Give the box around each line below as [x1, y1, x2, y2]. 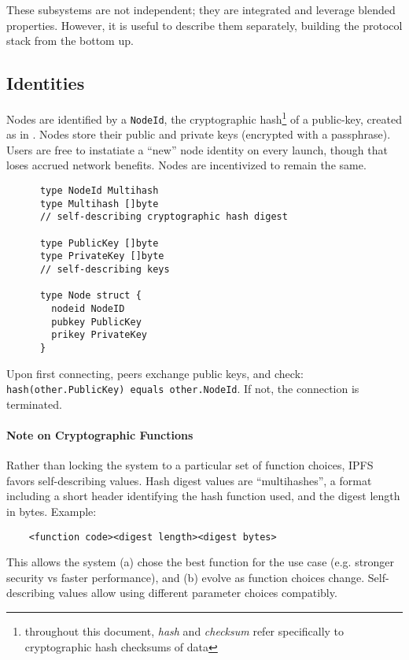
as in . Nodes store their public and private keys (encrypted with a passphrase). [6, 126, 391, 143]
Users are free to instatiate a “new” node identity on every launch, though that [6, 141, 388, 158]
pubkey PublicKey [51, 316, 142, 328]
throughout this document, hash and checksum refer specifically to [24, 623, 345, 640]
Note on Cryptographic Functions [6, 427, 193, 443]
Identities [6, 71, 85, 95]
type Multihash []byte [39, 198, 159, 209]
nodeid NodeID [51, 302, 125, 314]
